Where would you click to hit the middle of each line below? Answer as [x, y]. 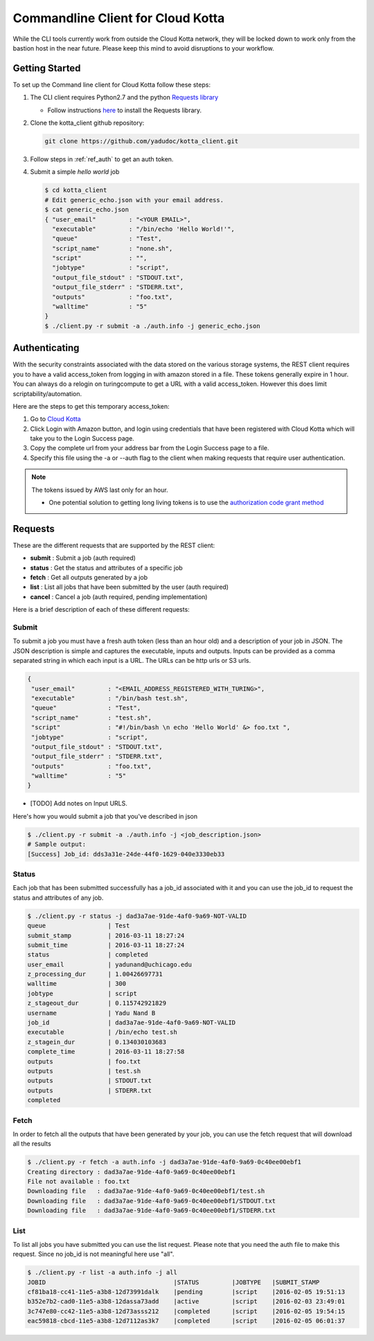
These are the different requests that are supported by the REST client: [114, 545]
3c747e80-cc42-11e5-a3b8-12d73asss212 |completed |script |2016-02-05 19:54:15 [186, 1311]
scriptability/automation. [47, 393]
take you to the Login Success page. [82, 438]
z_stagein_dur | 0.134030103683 [97, 1042]
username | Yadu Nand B [91, 1013]
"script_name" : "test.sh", [92, 718]
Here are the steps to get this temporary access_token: [91, 406]
